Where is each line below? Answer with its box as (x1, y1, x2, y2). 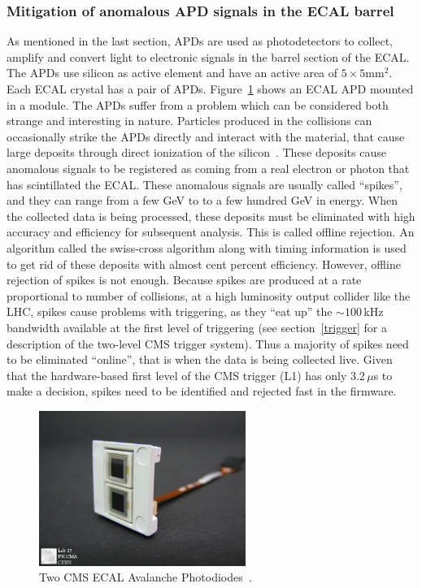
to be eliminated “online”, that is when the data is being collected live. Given (7, 351, 393, 368)
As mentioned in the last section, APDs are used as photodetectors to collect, (7, 32, 394, 50)
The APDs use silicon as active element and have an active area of (7, 64, 338, 81)
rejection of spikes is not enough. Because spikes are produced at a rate (7, 271, 362, 288)
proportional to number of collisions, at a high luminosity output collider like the (7, 287, 411, 304)
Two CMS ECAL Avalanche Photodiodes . (39, 569, 252, 586)
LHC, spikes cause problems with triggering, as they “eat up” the (7, 303, 333, 320)
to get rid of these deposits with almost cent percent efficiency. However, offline (7, 255, 401, 272)
